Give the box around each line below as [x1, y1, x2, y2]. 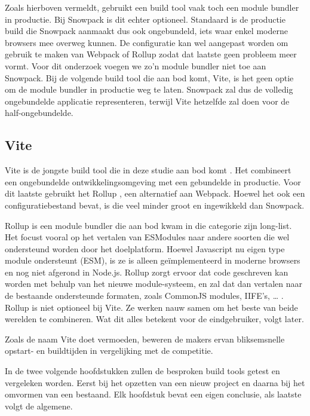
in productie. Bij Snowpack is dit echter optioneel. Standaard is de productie [5, 13, 286, 25]
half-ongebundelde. [5, 106, 73, 119]
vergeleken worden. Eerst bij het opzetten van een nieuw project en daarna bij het [5, 376, 305, 389]
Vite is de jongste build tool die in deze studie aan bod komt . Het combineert [5, 164, 291, 176]
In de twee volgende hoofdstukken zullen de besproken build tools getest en [5, 365, 280, 377]
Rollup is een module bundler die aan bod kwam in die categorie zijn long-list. [5, 219, 292, 231]
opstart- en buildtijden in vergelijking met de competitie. [5, 344, 213, 357]
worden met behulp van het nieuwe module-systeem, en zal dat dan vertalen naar [5, 277, 303, 290]
